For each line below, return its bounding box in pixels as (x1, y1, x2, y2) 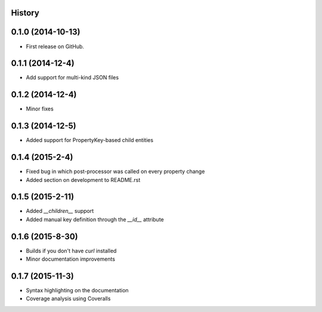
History (11, 8, 40, 18)
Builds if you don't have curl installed (26, 247, 117, 254)
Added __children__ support (26, 208, 94, 215)
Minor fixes (26, 105, 54, 113)
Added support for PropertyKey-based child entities (26, 137, 154, 144)
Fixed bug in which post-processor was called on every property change (26, 168, 205, 175)
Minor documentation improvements (26, 255, 116, 262)
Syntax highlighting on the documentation (26, 287, 129, 294)
